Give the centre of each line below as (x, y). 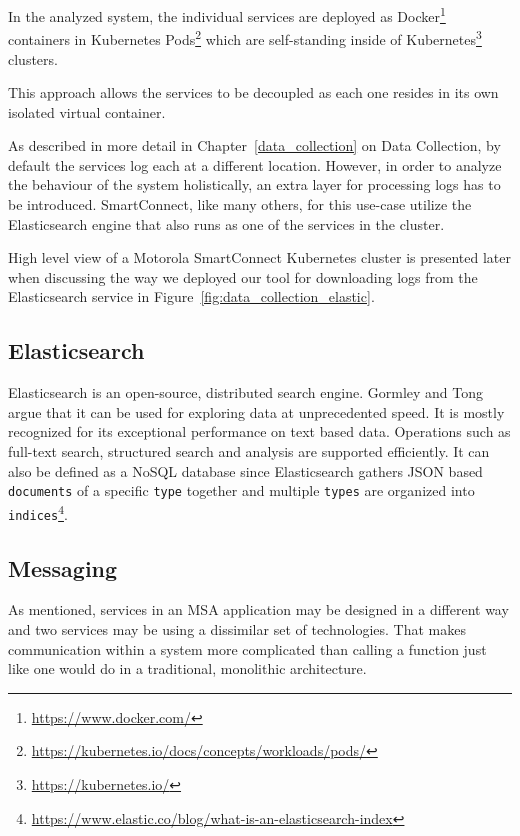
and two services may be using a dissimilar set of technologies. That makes (237, 628)
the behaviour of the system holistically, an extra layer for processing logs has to (254, 184)
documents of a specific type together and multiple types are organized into (241, 490)
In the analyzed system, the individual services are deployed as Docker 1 (227, 14)
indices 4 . (38, 512)
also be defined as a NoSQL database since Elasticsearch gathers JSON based (245, 470)
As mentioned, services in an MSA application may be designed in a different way (258, 609)
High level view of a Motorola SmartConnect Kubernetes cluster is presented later (259, 257)
